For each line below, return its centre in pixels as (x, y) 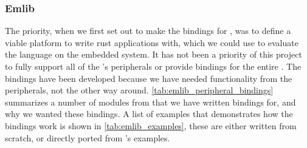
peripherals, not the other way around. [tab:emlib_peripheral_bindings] (139, 90)
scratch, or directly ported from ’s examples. (88, 137)
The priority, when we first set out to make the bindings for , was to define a (148, 31)
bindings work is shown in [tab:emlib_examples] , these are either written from (151, 125)
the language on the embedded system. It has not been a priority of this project (153, 54)
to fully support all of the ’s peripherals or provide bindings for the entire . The (153, 66)
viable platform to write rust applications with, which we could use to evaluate (152, 42)
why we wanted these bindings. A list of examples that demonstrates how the (149, 114)
